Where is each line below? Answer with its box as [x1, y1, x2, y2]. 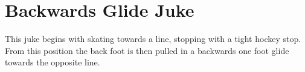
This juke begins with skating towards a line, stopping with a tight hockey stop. [5, 32, 301, 45]
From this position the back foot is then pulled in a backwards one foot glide [5, 44, 289, 56]
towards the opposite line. [5, 56, 100, 68]
